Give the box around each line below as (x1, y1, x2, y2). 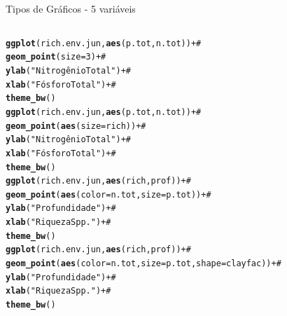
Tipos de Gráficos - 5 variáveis (6, 1, 136, 15)
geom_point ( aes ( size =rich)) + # (6, 121, 146, 131)
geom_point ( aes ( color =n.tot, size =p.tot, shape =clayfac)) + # (6, 259, 281, 269)
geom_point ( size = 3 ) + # (6, 52, 106, 62)
